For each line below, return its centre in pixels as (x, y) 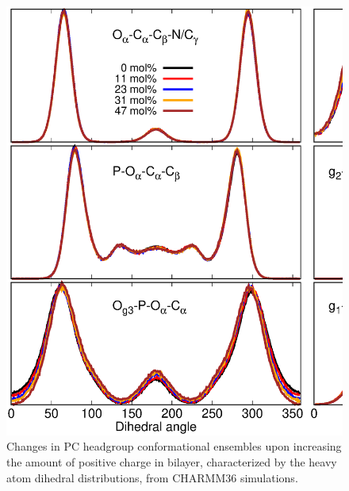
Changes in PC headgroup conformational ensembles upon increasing (174, 446)
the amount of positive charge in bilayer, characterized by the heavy (172, 462)
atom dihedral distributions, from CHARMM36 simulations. (152, 477)
